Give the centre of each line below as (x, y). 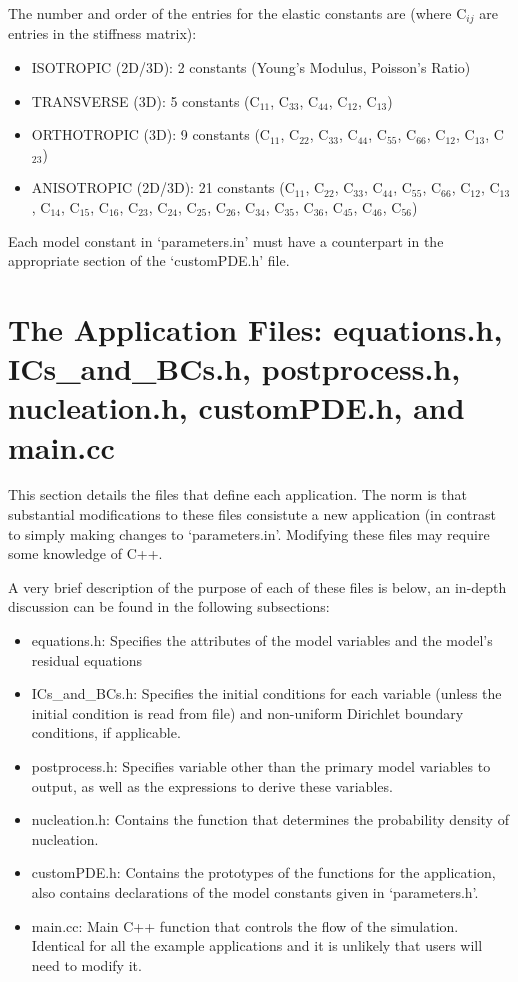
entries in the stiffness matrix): (102, 33)
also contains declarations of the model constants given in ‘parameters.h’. (255, 891)
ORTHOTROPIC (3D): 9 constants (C (150, 134)
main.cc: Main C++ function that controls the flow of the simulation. (245, 925)
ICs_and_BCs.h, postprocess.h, (234, 368)
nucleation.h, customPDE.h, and (236, 407)
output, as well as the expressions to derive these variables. (212, 785)
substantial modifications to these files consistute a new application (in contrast (252, 514)
